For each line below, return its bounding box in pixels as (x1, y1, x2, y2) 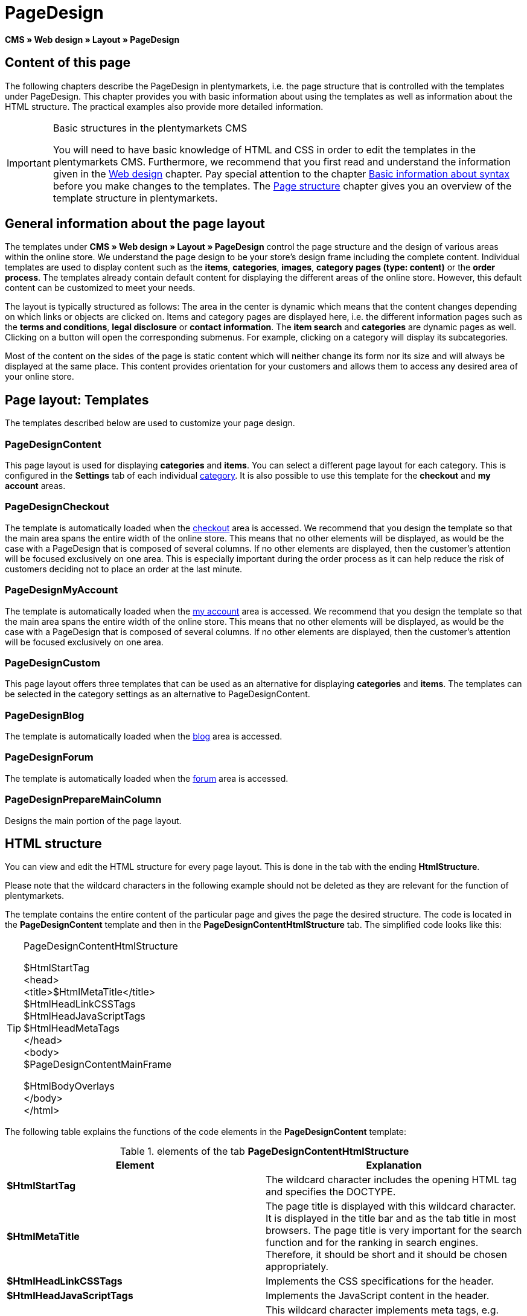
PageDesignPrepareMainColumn (5, 793, 162, 806)
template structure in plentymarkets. (53, 191, 218, 204)
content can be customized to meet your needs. (5, 283, 196, 293)
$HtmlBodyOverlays (24, 1080, 115, 1093)
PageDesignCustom (5, 656, 100, 669)
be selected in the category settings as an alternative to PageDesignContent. (5, 689, 310, 700)
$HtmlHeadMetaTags (24, 1022, 120, 1035)
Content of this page (5, 55, 131, 71)
